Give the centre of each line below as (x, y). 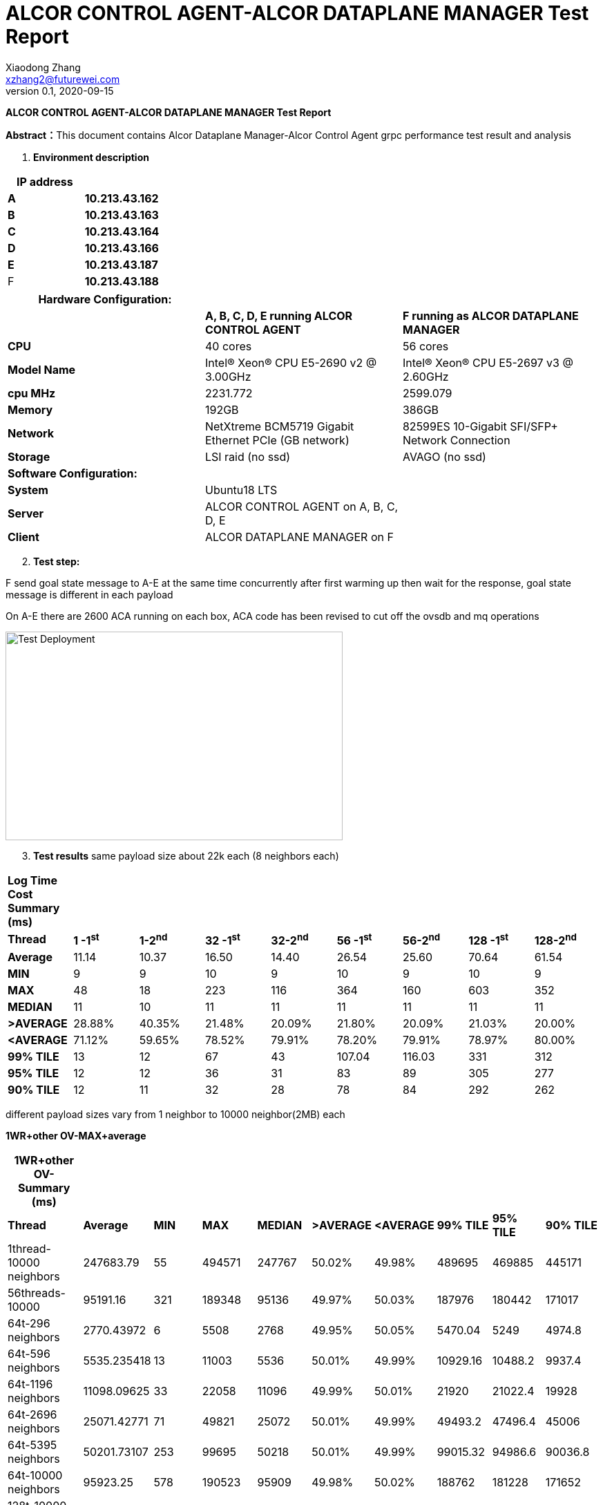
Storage (29, 456)
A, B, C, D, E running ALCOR (279, 315)
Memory (30, 409)
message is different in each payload (89, 594)
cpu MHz (32, 393)
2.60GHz (425, 376)
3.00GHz (228, 376)
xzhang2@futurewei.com (63, 79)
